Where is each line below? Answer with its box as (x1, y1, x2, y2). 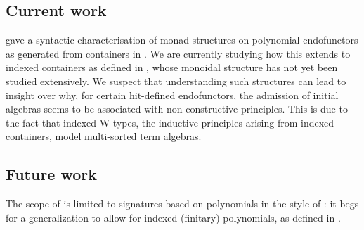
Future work (6, 163, 98, 185)
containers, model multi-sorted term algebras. (6, 129, 202, 143)
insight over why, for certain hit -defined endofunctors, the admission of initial (6, 87, 339, 102)
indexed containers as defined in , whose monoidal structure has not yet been (6, 60, 338, 75)
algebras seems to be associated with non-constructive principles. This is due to (6, 101, 348, 116)
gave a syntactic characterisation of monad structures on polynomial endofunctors (6, 32, 358, 47)
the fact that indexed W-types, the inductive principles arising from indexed (6, 115, 334, 129)
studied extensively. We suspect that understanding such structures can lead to (6, 73, 346, 88)
